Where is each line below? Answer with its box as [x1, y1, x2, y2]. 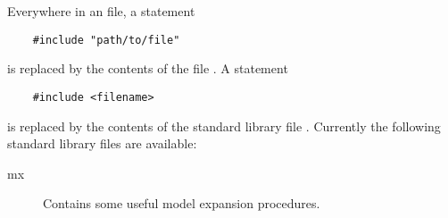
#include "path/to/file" [32, 33, 180, 46]
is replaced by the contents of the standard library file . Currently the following [7, 116, 441, 135]
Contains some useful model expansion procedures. [43, 194, 320, 213]
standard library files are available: [7, 134, 197, 153]
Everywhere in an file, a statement [7, 2, 195, 20]
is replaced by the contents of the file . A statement [7, 59, 288, 78]
